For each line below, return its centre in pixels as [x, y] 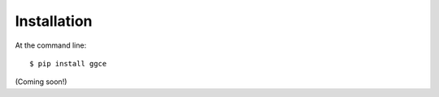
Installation [54, 21]
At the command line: [51, 45]
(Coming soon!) [41, 82]
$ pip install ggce [68, 63]
